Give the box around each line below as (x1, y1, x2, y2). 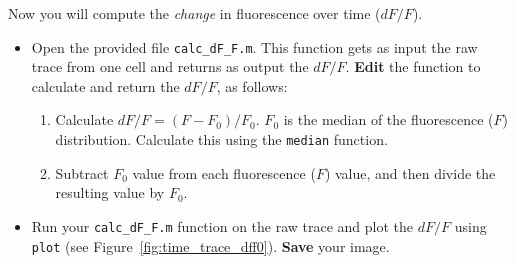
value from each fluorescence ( (132, 162, 316, 183)
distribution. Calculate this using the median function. (55, 129, 388, 150)
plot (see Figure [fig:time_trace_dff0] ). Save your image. (31, 235, 390, 256)
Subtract (55, 162, 109, 183)
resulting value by (55, 182, 165, 203)
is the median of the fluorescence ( (283, 109, 494, 130)
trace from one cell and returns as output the (31, 56, 309, 77)
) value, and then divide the (324, 162, 496, 183)
